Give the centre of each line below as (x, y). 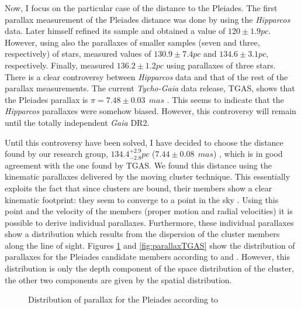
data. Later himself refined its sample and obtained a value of (115, 31)
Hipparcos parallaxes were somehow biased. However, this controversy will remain (150, 111)
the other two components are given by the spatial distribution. (118, 279)
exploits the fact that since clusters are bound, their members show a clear (139, 188)
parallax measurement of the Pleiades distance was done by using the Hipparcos (148, 19)
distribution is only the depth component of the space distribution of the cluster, (149, 268)
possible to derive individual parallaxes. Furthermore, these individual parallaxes (149, 222)
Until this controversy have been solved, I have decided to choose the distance (144, 142)
